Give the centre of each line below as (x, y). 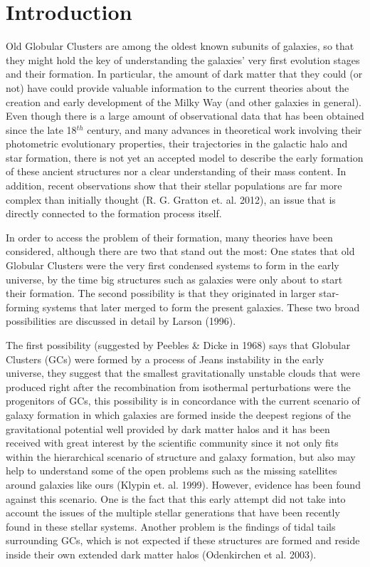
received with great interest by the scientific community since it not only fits (172, 443)
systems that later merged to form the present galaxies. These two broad (201, 307)
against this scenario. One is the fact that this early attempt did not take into (176, 498)
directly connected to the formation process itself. (114, 213)
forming (23, 307)
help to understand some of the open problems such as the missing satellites (171, 470)
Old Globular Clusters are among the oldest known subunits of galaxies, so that (180, 46)
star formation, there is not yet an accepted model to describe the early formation (185, 157)
